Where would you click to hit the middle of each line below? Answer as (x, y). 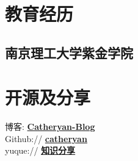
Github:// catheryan (46, 138)
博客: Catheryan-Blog (50, 127)
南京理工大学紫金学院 (69, 52)
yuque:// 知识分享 (40, 150)
